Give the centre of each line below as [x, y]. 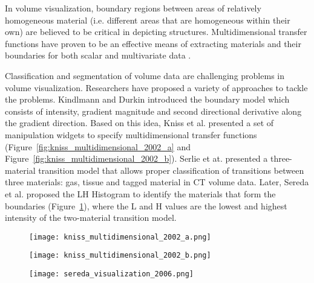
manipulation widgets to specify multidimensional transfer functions [131, 134]
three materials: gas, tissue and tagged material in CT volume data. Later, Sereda [157, 182]
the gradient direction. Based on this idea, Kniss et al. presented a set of [139, 123]
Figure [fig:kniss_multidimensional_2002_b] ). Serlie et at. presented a [136, 158]
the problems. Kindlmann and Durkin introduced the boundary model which [147, 99]
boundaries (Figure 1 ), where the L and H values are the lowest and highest [146, 205]
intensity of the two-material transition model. [91, 218]
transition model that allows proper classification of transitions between [171, 170]
